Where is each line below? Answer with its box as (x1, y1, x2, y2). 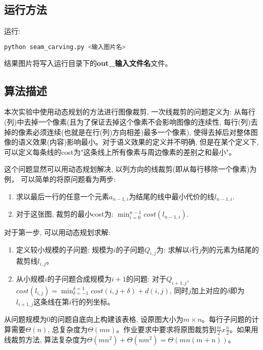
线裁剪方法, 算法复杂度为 (4, 334, 87, 344)
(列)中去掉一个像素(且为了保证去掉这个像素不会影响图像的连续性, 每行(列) (4, 116, 251, 127)
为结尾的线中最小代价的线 (128, 191, 215, 201)
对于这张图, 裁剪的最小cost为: (16, 208, 114, 219)
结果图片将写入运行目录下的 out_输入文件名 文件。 (4, 57, 172, 68)
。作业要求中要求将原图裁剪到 (116, 323, 216, 334)
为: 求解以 (156, 244, 190, 254)
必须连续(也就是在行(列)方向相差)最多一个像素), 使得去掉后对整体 (32, 126, 251, 137)
